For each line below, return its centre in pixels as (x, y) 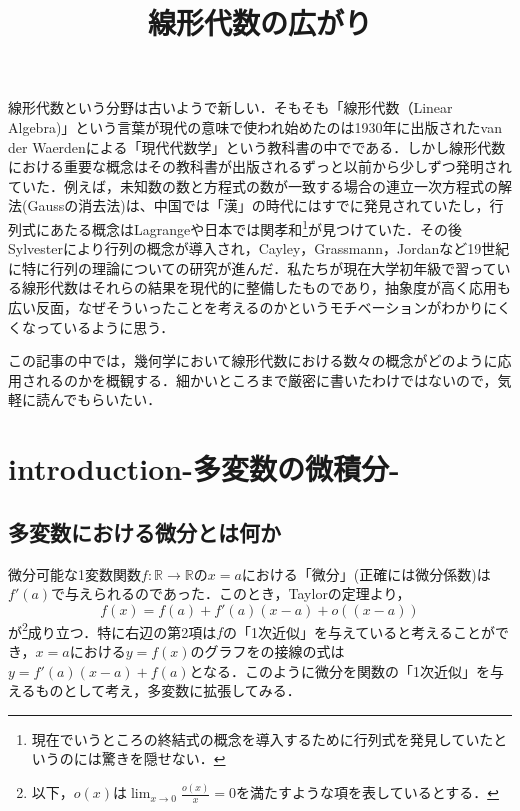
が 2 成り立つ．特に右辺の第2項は (112, 630)
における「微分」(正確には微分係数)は (366, 573)
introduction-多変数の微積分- (204, 468)
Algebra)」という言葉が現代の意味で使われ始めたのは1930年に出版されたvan (255, 126)
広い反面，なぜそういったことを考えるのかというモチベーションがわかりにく (260, 306)
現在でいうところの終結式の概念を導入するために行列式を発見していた (262, 738)
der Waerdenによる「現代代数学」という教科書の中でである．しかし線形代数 (257, 146)
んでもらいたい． (105, 399)
